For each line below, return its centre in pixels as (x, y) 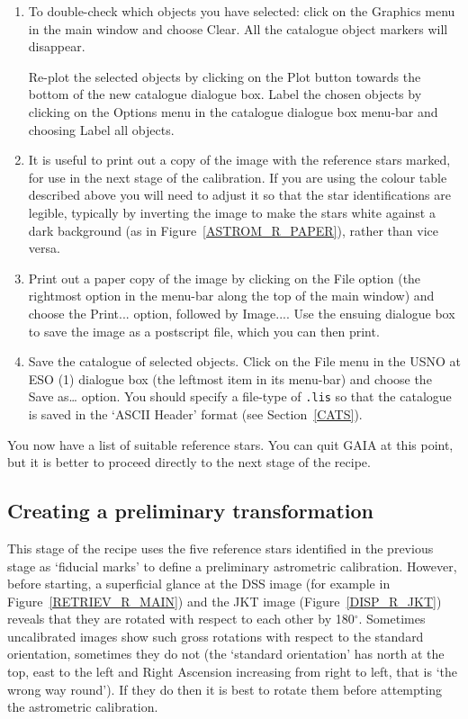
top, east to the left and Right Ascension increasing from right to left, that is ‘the (233, 672)
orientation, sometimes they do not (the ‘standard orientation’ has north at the (226, 654)
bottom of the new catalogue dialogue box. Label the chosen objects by (225, 94)
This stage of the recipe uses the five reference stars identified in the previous (220, 548)
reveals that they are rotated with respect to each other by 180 (181, 619)
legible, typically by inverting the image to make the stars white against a (232, 212)
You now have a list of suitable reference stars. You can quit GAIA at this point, (230, 444)
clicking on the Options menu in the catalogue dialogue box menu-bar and (233, 111)
